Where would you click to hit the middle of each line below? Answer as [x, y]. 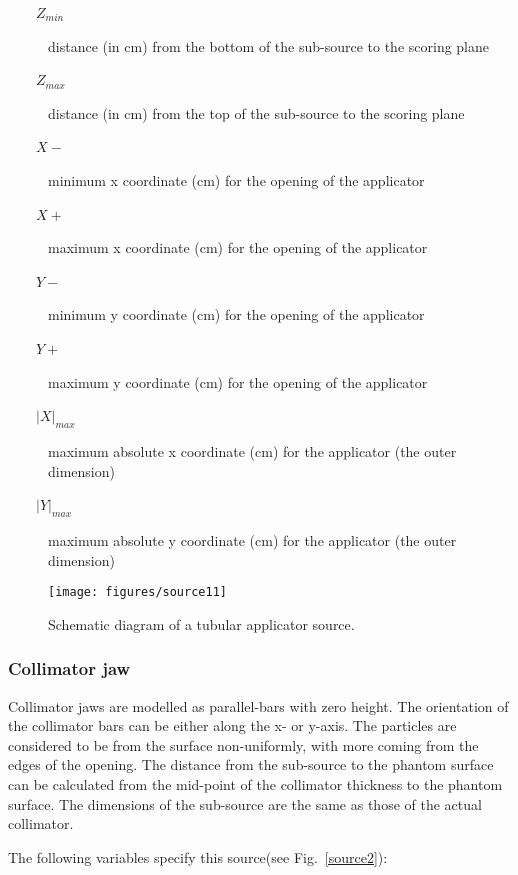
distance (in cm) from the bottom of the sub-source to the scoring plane [269, 45]
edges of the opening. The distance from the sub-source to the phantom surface [251, 764]
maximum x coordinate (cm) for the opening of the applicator [238, 247]
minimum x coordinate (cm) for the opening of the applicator [236, 179]
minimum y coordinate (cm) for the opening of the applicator [236, 314]
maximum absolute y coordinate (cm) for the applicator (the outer [252, 539]
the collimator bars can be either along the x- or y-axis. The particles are [232, 725]
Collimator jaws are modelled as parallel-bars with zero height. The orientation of [258, 705]
